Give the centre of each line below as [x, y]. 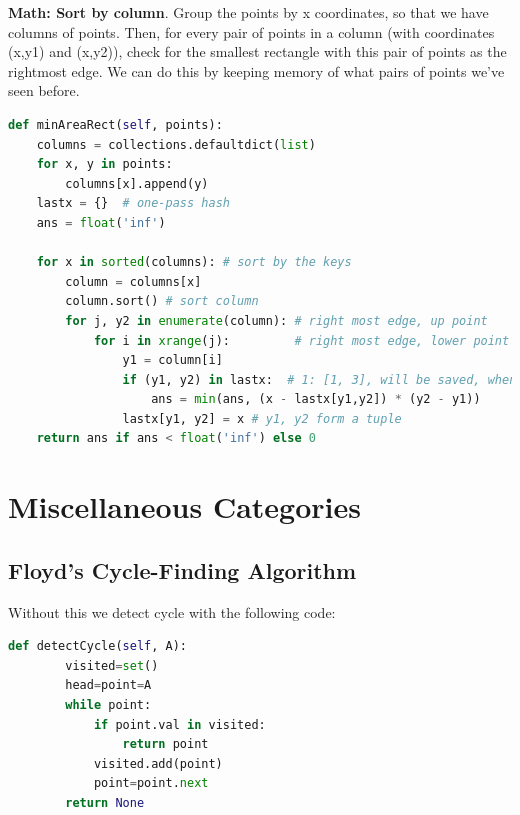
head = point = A [108, 685]
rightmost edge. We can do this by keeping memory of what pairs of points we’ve [256, 70]
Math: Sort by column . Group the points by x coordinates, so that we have [248, 12]
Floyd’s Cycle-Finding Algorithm [182, 569]
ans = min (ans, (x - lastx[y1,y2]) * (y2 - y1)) [316, 399]
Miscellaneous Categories [184, 506]
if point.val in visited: [179, 724]
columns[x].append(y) [137, 183]
